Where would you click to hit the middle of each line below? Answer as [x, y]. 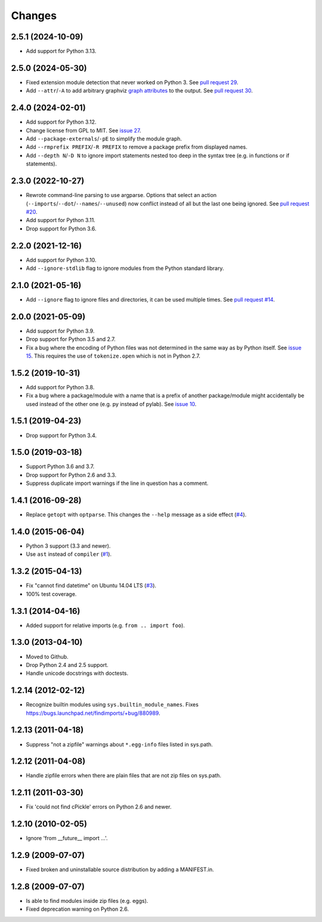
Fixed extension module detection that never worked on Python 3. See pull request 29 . [132, 82]
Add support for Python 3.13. [61, 51]
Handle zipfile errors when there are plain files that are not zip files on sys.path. [124, 776]
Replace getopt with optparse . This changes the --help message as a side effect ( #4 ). [136, 515]
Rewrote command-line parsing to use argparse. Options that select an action [121, 195]
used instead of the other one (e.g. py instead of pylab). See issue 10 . [111, 404]
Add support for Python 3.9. [60, 331]
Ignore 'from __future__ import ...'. [67, 838]
